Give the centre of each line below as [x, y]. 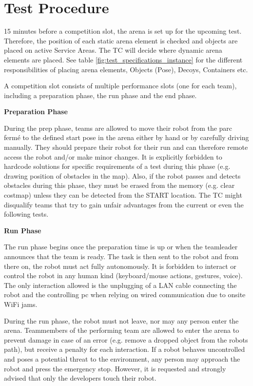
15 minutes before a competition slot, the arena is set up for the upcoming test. [123, 31]
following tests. [26, 214]
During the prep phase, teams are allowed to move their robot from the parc [118, 128]
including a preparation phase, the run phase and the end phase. [100, 95]
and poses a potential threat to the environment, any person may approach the [122, 358]
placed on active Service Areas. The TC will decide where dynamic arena [113, 50]
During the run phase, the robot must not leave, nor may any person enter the [121, 320]
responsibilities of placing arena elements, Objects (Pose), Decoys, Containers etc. [126, 69]
